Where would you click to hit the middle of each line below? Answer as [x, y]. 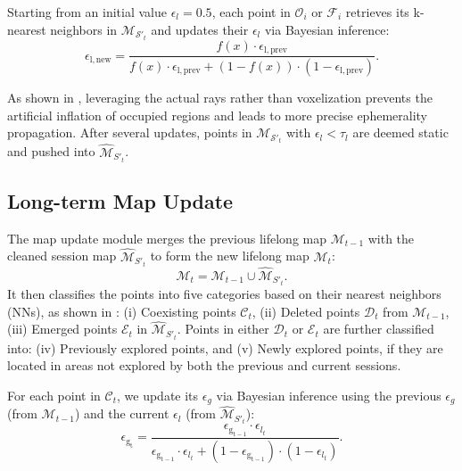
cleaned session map [62, 256]
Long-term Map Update [120, 201]
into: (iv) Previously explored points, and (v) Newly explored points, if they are [225, 347]
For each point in [54, 395]
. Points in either [223, 329]
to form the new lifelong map [230, 256]
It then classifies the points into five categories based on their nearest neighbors [224, 294]
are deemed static [400, 132]
